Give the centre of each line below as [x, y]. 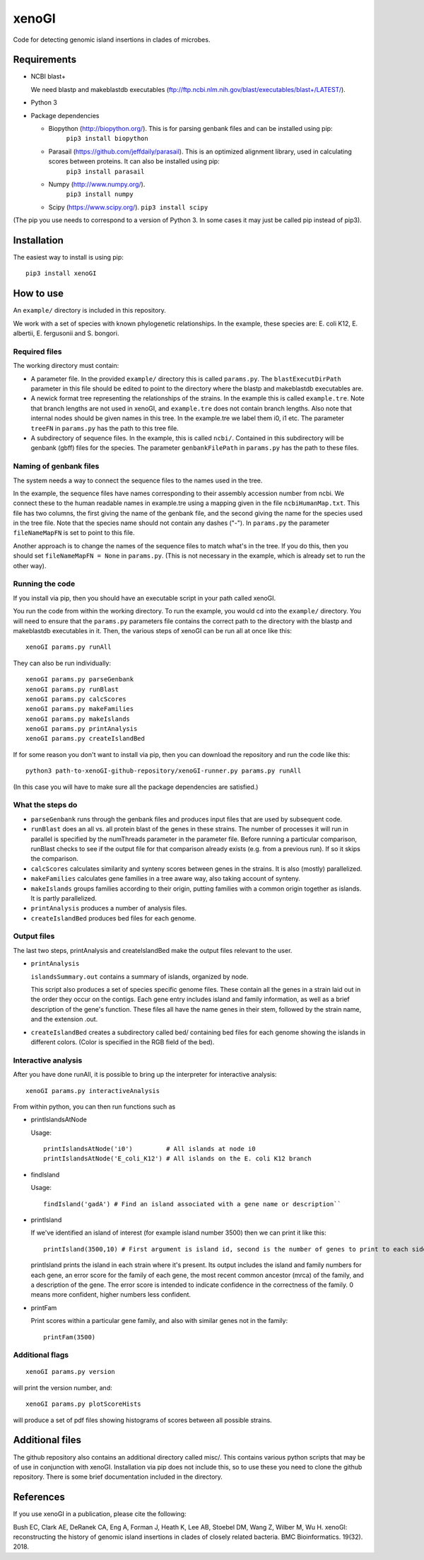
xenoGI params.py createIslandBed [85, 739]
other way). [30, 565]
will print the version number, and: [63, 1387]
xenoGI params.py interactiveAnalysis [93, 1091]
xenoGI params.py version [71, 1372]
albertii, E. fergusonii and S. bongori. [66, 333]
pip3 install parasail [105, 171]
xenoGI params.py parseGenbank [80, 680]
